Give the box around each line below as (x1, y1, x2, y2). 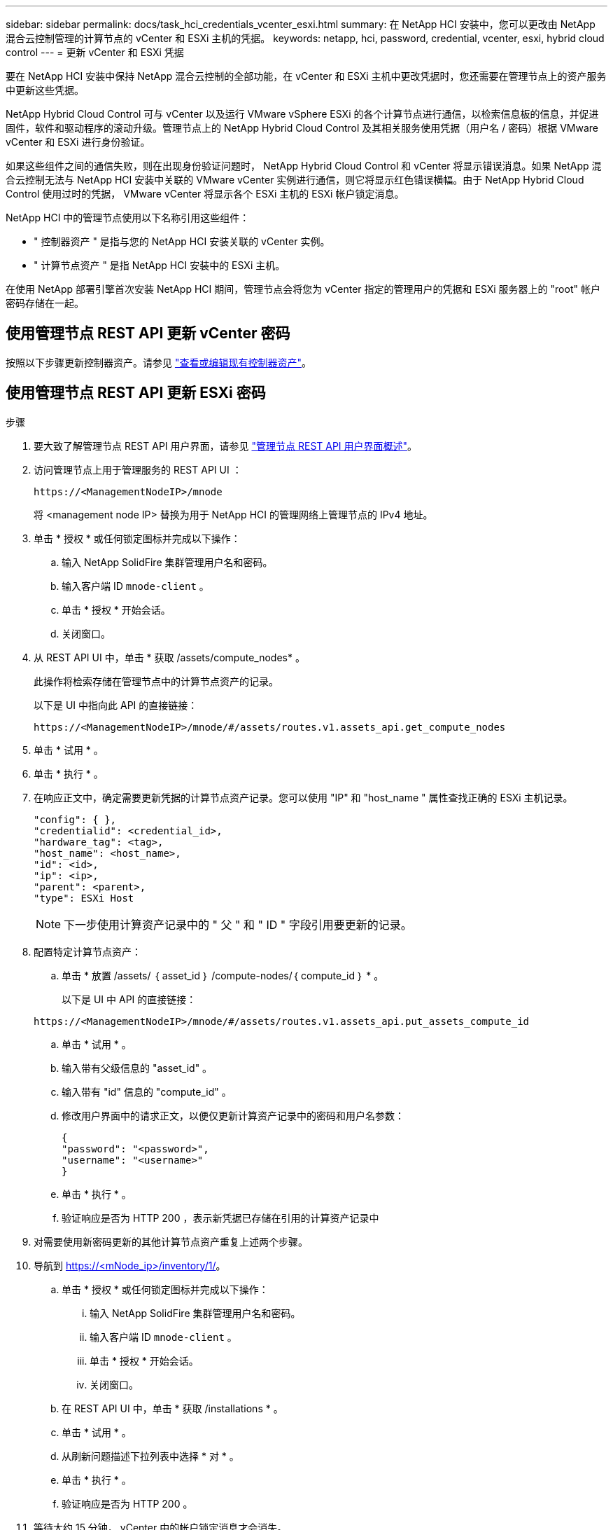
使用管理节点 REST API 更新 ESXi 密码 (6, 384, 266, 402)
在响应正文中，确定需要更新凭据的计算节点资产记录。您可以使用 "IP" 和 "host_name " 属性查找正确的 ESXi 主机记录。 (34, 791, 573, 804)
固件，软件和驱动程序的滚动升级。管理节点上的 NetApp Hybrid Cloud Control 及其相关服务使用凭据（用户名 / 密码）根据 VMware (6, 122, 598, 134)
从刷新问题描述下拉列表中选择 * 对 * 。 (62, 1449, 239, 1462)
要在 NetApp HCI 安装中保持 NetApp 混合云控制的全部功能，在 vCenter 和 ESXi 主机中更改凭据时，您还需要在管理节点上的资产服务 (6, 70, 607, 82)
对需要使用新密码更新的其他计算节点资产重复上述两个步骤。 (34, 1235, 308, 1248)
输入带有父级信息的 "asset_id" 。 (62, 1061, 213, 1074)
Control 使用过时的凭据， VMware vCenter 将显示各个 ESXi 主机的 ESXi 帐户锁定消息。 (6, 188, 404, 200)
